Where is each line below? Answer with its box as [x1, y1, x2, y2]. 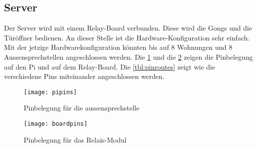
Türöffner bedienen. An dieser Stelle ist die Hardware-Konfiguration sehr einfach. [4, 32, 250, 42]
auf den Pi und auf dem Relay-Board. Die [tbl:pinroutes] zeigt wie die [4, 61, 215, 72]
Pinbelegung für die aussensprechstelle [24, 103, 139, 113]
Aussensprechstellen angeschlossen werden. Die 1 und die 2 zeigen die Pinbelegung [4, 51, 253, 62]
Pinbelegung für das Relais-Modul [24, 134, 127, 145]
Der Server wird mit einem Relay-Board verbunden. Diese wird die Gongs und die [4, 23, 252, 33]
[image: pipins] [24, 88, 77, 96]
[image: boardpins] [24, 120, 87, 128]
